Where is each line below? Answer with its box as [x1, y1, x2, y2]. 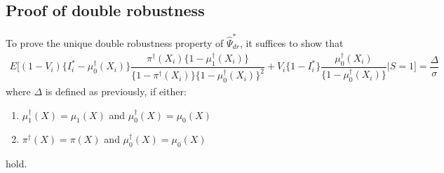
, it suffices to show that [239, 35, 344, 50]
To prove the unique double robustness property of [6, 35, 224, 50]
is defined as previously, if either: [45, 83, 187, 98]
